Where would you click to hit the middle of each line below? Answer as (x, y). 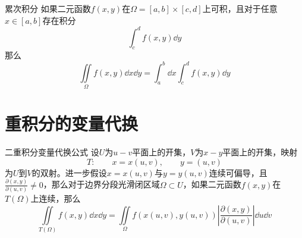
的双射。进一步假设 (69, 172)
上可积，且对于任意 (240, 8)
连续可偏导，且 (238, 172)
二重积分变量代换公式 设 (52, 152)
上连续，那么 (56, 198)
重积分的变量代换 (72, 123)
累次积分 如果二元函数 (48, 8)
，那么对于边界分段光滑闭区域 (101, 184)
